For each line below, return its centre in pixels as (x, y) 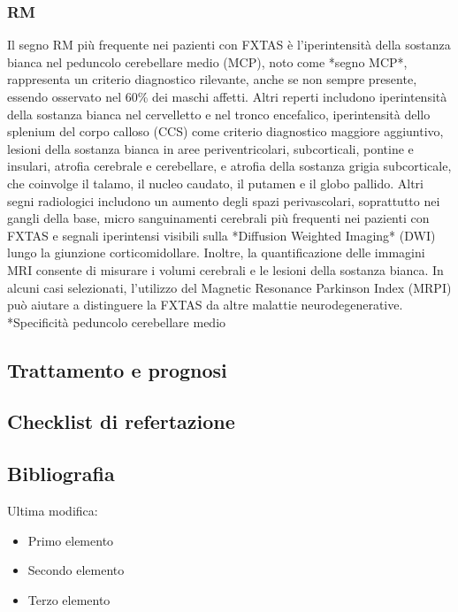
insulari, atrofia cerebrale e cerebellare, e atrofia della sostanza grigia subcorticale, (229, 166)
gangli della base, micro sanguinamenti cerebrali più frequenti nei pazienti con (218, 218)
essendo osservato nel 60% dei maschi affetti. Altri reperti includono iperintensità (227, 96)
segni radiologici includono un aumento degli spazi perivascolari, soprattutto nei (224, 200)
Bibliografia (61, 474)
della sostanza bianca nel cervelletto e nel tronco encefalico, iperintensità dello (219, 114)
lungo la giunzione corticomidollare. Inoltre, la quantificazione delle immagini (216, 252)
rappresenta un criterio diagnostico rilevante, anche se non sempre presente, (212, 79)
